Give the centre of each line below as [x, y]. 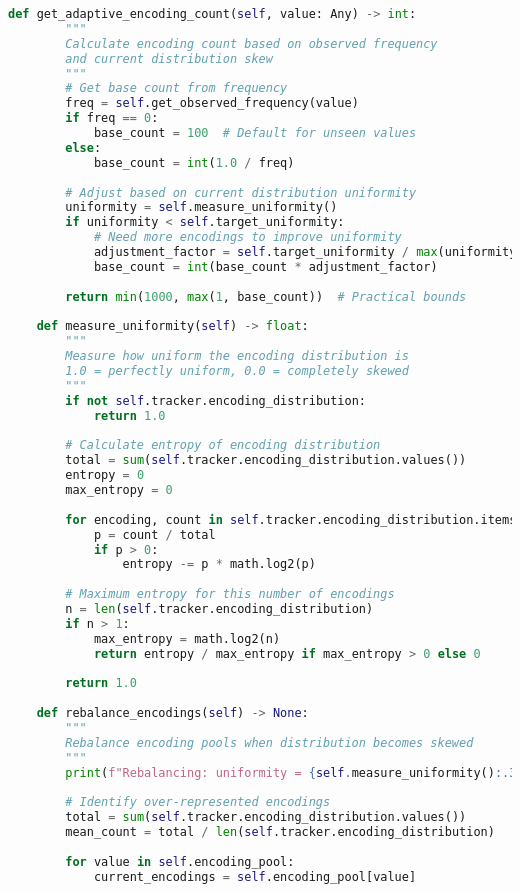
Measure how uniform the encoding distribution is [237, 356]
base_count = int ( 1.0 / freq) [194, 162]
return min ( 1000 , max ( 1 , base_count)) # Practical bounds [266, 296]
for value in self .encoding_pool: [180, 861]
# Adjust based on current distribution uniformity [241, 192]
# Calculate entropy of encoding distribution [223, 445]
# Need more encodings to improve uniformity [247, 237]
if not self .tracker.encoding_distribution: [215, 400]
